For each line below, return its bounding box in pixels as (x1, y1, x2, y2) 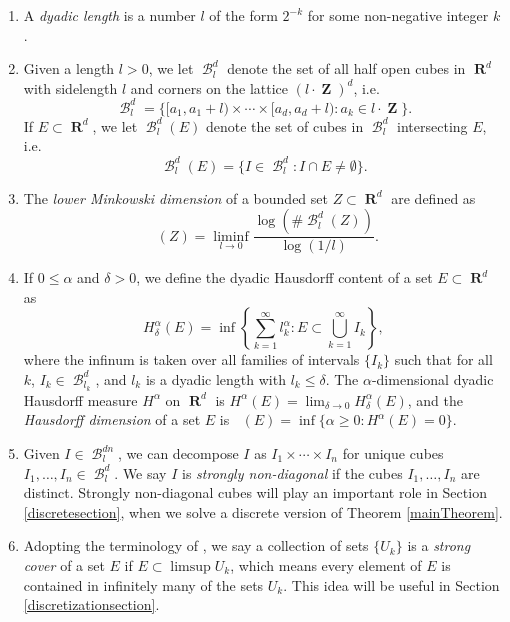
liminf (213, 229, 249, 244)
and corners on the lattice (130, 77, 289, 98)
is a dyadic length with (145, 368, 286, 389)
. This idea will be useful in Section (283, 574, 500, 595)
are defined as (391, 187, 476, 208)
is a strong (407, 535, 471, 556)
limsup (170, 559, 211, 574)
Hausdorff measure (23, 389, 138, 410)
